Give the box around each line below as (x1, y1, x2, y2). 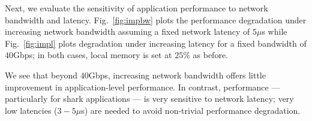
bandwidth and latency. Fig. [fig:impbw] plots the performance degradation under (5, 13, 307, 26)
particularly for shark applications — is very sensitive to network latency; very (5, 92, 294, 105)
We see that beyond (5, 68, 78, 81)
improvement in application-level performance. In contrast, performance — (5, 80, 280, 93)
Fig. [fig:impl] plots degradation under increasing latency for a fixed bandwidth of (5, 37, 307, 49)
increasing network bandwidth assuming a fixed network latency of (5, 25, 250, 38)
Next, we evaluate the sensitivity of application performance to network (5, 2, 268, 14)
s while (262, 25, 287, 38)
